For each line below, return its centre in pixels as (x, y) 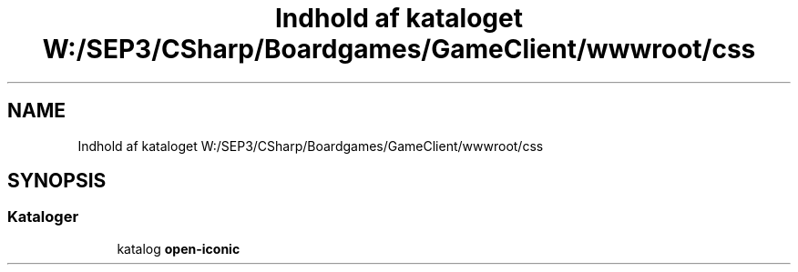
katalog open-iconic (179, 248)
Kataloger (43, 217)
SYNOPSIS (57, 181)
